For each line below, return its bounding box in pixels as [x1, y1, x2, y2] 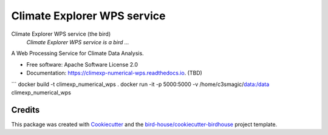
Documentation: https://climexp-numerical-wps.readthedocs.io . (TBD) [26, 70, 203, 77]
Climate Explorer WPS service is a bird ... [26, 38, 129, 45]
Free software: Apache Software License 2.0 [26, 61, 138, 68]
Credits [11, 105, 40, 115]
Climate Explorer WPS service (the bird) [11, 30, 111, 38]
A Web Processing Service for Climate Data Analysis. [11, 50, 144, 57]
